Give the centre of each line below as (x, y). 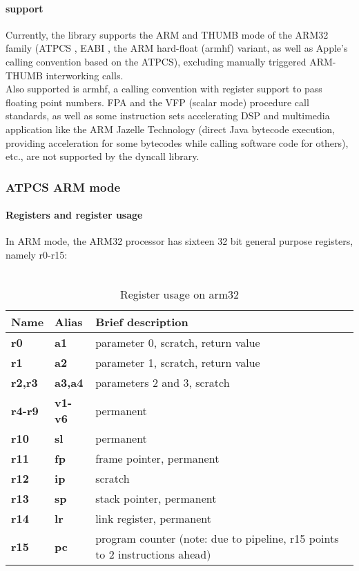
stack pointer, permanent (156, 499)
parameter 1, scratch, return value (178, 363)
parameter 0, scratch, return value (178, 343)
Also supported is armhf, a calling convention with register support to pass (164, 89)
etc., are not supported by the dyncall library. (103, 156)
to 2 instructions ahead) (153, 554)
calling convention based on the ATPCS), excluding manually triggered (156, 61)
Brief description (142, 322)
